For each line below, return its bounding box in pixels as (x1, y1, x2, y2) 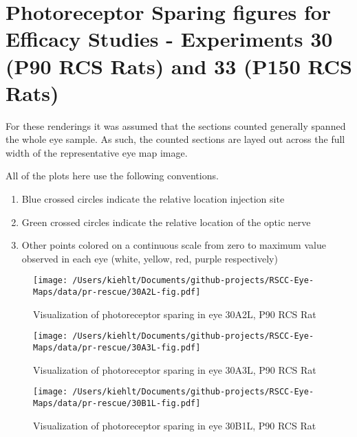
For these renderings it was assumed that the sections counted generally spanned (6, 118, 346, 133)
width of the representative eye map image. (6, 145, 188, 159)
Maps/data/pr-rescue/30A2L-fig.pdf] (33, 287, 201, 298)
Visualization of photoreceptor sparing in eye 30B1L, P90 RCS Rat (33, 418, 316, 432)
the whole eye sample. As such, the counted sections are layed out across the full (6, 132, 345, 146)
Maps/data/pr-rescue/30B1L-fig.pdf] (33, 398, 201, 408)
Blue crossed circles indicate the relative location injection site (21, 192, 285, 206)
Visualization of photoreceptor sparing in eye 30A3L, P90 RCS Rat (33, 362, 316, 377)
